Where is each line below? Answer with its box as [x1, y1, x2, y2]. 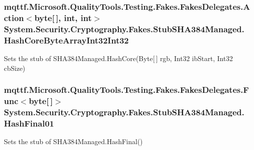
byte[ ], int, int [34, 11, 92, 23]
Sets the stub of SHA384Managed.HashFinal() [4, 136, 143, 147]
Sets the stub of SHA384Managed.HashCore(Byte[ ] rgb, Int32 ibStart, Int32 [4, 53, 233, 63]
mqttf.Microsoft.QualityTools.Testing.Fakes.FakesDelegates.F [4, 84, 249, 96]
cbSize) [4, 63, 25, 73]
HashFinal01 [4, 117, 54, 129]
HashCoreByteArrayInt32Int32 [4, 34, 129, 46]
